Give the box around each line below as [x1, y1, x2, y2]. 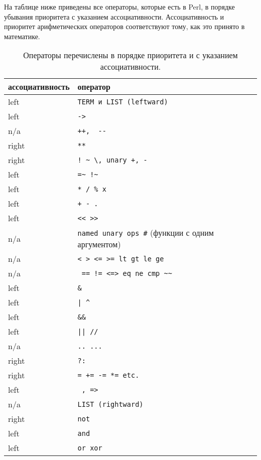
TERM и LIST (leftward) [77, 97, 168, 106]
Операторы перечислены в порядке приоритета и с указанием [23, 49, 238, 61]
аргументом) [77, 238, 121, 250]
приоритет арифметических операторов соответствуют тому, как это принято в [4, 21, 245, 32]
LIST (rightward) [77, 400, 144, 408]
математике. [4, 31, 40, 41]
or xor [77, 443, 102, 452]
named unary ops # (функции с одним [77, 227, 214, 239]
